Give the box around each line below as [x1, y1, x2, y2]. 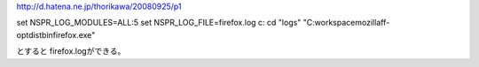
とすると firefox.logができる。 [16, 46, 126, 56]
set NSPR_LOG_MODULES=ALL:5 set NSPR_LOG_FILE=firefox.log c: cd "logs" [16, 18, 302, 28]
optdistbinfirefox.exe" [16, 29, 96, 40]
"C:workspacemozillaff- [302, 18, 390, 28]
